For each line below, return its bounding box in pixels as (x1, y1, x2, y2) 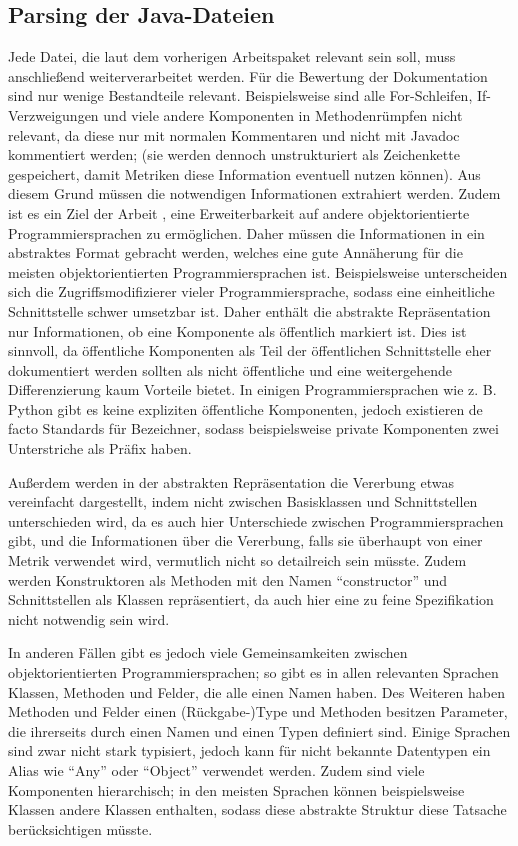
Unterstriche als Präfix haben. (8, 438, 192, 459)
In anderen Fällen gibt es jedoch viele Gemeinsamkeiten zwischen (8, 642, 408, 663)
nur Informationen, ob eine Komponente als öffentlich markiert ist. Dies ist (8, 320, 467, 341)
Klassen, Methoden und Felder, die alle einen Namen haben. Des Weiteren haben (8, 681, 505, 702)
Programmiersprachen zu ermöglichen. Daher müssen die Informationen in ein (8, 222, 485, 243)
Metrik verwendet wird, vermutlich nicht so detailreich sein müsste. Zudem (8, 550, 467, 571)
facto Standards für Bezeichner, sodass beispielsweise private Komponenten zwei (8, 418, 499, 439)
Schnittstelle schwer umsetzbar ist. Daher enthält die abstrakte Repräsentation (8, 300, 491, 321)
